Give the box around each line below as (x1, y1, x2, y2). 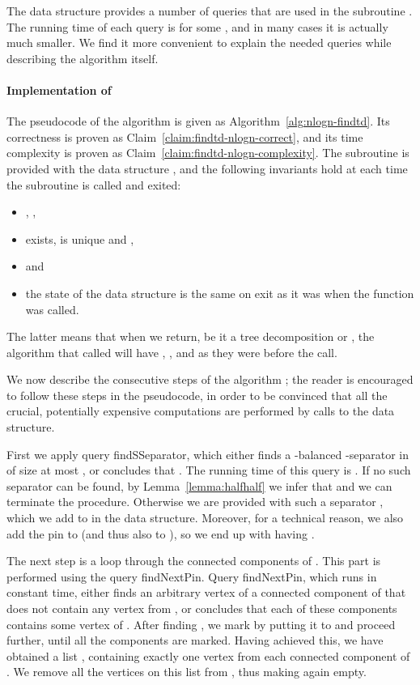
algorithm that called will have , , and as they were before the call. (6, 343, 337, 360)
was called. (25, 300, 79, 317)
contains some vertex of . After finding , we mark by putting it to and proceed (6, 615, 396, 632)
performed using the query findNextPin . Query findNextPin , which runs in (6, 568, 377, 585)
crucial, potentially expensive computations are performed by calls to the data (6, 402, 395, 419)
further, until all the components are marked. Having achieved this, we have (6, 632, 384, 649)
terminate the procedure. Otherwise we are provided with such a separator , (6, 493, 384, 510)
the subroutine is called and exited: (6, 176, 181, 193)
